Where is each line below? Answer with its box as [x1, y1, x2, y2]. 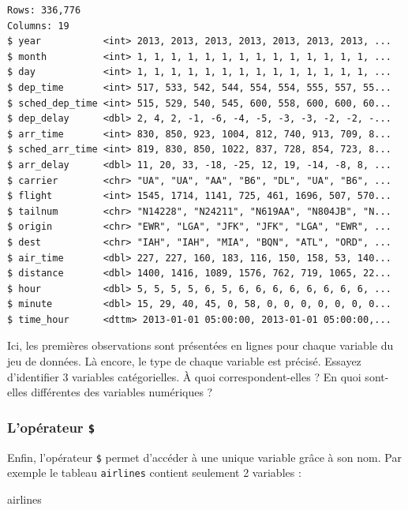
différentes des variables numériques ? [31, 384, 213, 400]
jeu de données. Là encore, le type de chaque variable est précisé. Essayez [7, 353, 361, 369]
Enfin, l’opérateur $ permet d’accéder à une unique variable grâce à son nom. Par [7, 448, 402, 465]
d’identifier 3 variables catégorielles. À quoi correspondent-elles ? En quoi [7, 368, 361, 384]
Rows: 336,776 [7, 5, 81, 16]
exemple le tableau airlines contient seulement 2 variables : [7, 464, 301, 481]
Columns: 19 [7, 20, 69, 32]
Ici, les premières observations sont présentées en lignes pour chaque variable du [7, 337, 394, 354]
